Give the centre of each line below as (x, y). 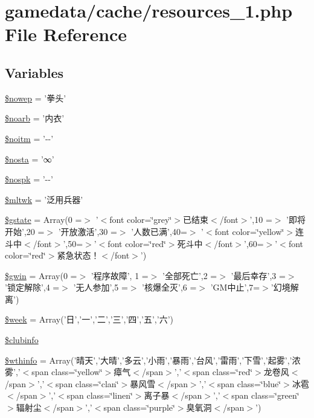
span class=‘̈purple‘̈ (139, 407)
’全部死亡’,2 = (190, 275)
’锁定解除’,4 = (32, 287)
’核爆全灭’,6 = (169, 287)
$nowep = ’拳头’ (36, 98)
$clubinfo (22, 340)
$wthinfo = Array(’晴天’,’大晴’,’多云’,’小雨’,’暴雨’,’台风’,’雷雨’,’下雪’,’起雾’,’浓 (153, 360)
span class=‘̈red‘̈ (223, 372)
